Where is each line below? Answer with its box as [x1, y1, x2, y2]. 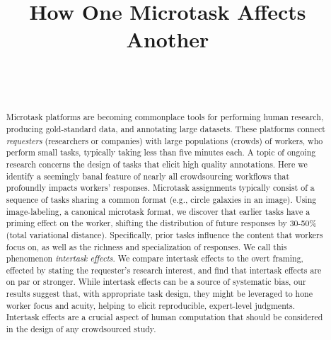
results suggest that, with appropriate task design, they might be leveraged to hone [6, 288, 313, 300]
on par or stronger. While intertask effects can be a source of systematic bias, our [6, 276, 306, 288]
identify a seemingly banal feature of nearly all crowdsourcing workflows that [6, 170, 290, 182]
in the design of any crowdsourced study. [6, 323, 156, 335]
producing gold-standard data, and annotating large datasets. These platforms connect [6, 122, 325, 134]
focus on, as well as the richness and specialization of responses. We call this [6, 240, 287, 252]
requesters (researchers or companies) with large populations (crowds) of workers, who [6, 134, 323, 146]
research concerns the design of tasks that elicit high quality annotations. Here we [6, 158, 308, 170]
